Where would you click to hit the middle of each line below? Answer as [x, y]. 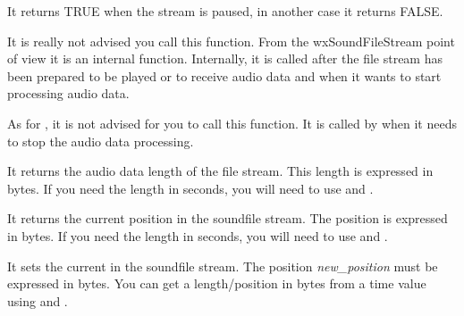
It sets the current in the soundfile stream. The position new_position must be [223, 266]
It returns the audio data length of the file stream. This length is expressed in [220, 171]
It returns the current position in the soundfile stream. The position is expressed [228, 218]
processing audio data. [68, 93]
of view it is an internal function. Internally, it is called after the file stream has [225, 58]
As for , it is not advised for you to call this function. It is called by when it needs [232, 123]
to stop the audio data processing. [101, 141]
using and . [38, 300]
